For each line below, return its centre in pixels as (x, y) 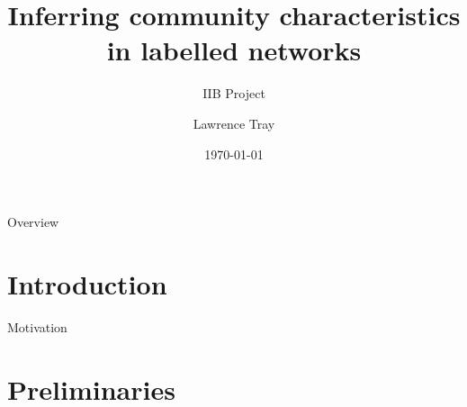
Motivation (37, 326)
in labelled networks (234, 50)
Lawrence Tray (234, 123)
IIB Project (234, 93)
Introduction (87, 283)
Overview (33, 222)
